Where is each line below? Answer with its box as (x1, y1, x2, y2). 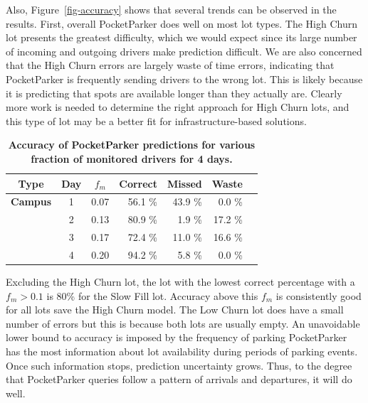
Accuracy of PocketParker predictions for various (8, 137, 256, 152)
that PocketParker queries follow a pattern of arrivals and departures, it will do (6, 372, 352, 387)
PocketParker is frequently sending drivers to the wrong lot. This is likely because (6, 71, 363, 86)
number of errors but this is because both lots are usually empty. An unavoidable (6, 316, 360, 331)
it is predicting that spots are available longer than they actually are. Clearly (6, 85, 342, 100)
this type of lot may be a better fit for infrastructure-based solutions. (6, 113, 307, 128)
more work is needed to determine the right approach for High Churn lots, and (6, 100, 349, 114)
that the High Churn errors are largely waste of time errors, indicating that (6, 58, 335, 72)
